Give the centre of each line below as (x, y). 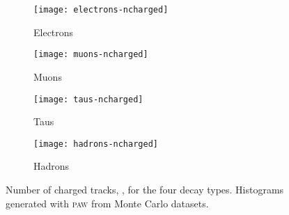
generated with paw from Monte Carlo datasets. (107, 203)
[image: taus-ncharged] (88, 99)
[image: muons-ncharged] (91, 55)
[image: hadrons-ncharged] (96, 144)
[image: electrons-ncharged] (101, 10)
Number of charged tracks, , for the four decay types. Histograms (145, 189)
